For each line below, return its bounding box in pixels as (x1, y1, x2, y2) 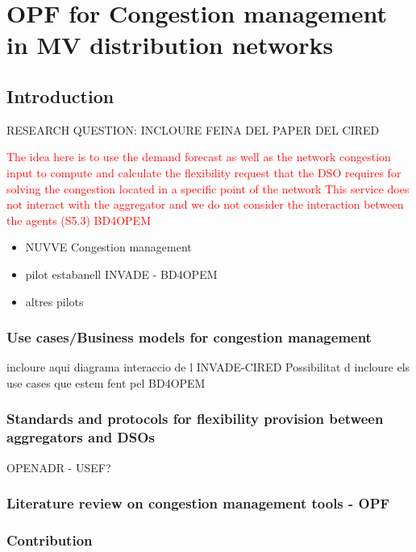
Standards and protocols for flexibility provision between (6, 409, 384, 429)
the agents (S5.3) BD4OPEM (6, 211, 151, 228)
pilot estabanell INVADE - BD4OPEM (25, 265, 218, 282)
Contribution (6, 530, 93, 550)
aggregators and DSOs (6, 427, 155, 447)
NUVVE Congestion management (25, 239, 192, 255)
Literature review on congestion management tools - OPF (6, 493, 390, 513)
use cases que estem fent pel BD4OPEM (6, 374, 206, 391)
